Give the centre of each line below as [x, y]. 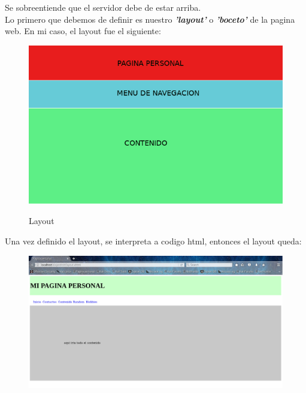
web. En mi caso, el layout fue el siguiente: [83, 31]
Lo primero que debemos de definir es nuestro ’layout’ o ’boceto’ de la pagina [150, 19]
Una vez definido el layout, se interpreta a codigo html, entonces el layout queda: [153, 241]
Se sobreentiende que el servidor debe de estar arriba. [103, 7]
